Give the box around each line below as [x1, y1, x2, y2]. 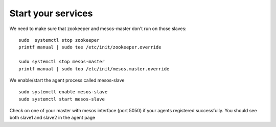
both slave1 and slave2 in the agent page [9, 115, 96, 121]
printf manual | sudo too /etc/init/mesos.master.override [18, 66, 170, 71]
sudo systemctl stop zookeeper [18, 37, 100, 43]
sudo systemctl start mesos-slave [18, 96, 105, 102]
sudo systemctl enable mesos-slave [18, 89, 108, 95]
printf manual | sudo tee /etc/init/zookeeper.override [18, 44, 162, 50]
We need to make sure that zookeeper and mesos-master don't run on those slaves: [9, 26, 187, 32]
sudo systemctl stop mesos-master [18, 59, 105, 65]
